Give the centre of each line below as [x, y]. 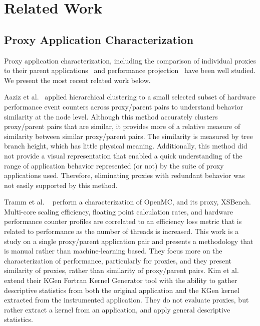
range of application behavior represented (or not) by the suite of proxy [114, 165]
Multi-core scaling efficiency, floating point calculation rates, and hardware [118, 211]
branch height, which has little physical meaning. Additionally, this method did [126, 146]
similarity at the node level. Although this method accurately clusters [111, 116]
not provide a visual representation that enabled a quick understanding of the [123, 155]
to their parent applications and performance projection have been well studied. [130, 70]
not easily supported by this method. [61, 185]
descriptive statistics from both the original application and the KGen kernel [122, 290]
